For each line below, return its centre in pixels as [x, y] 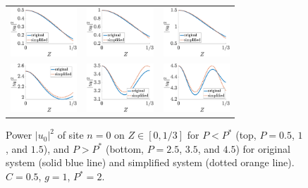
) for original [263, 148]
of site [70, 135]
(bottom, [125, 148]
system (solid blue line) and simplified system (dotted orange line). [150, 162]
